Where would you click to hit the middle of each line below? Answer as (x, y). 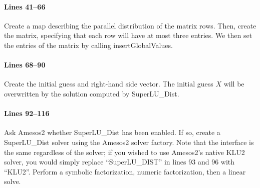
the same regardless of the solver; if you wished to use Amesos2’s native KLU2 (124, 152)
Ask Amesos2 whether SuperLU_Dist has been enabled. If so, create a (112, 132)
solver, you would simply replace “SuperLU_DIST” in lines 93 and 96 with (119, 162)
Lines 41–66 (25, 6)
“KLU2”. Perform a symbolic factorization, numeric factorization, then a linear (125, 171)
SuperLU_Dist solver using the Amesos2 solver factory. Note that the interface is (129, 142)
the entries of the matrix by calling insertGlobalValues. (88, 45)
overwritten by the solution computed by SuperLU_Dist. (92, 93)
